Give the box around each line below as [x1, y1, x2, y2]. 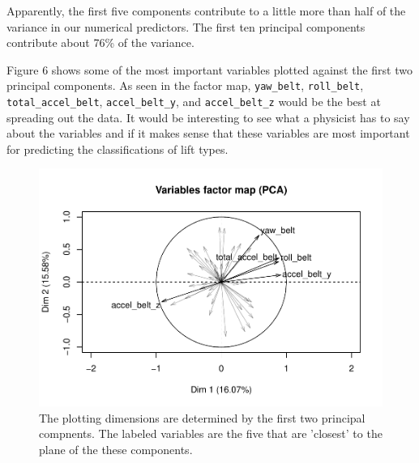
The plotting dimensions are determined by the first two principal [39, 409, 366, 426]
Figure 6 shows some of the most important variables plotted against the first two [6, 61, 413, 78]
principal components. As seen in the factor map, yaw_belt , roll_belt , [6, 77, 364, 94]
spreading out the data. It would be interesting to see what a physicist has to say [6, 108, 410, 125]
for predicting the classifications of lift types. [6, 140, 229, 157]
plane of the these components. [39, 440, 193, 457]
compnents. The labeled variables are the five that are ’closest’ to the [39, 425, 383, 442]
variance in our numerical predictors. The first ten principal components [6, 18, 366, 35]
